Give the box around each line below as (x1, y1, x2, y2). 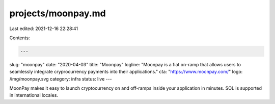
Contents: (9, 35, 30, 41)
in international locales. (9, 92, 59, 98)
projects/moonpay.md (9, 8, 106, 19)
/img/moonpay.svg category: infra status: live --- (9, 75, 112, 82)
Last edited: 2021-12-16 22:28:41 (9, 25, 78, 32)
